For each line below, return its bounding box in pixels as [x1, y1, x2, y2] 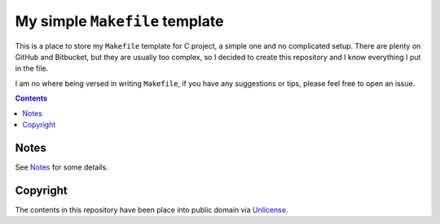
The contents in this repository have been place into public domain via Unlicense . [15, 205, 288, 214]
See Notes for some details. [15, 162, 109, 172]
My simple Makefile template [15, 12, 224, 30]
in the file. [15, 63, 49, 73]
